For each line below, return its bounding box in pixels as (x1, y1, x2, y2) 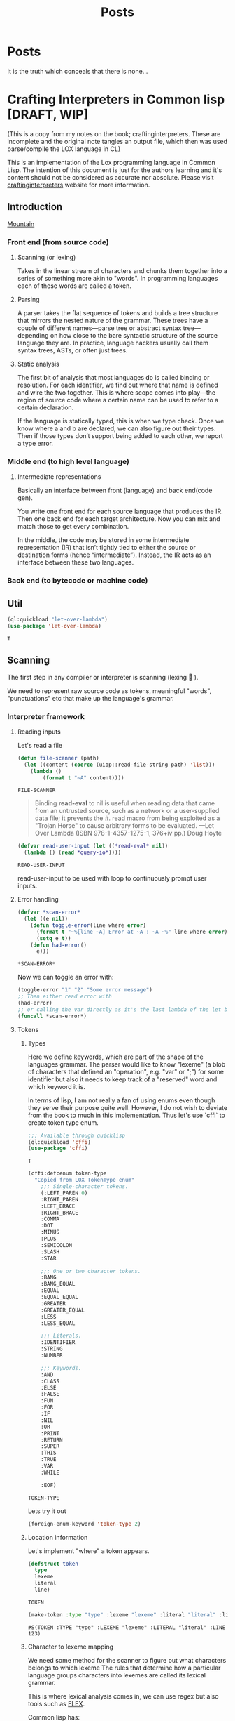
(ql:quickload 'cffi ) (27, 1138, 91, 1145)
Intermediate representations (17, 473, 101, 481)
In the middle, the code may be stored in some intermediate (17, 536, 190, 544)
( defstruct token (27, 1560, 79, 1567)
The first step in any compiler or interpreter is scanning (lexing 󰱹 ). (7, 673, 199, 681)
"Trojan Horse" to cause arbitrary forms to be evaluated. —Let (34, 822, 215, 830)
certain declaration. (17, 403, 74, 411)
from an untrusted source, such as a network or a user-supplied (34, 807, 220, 815)
